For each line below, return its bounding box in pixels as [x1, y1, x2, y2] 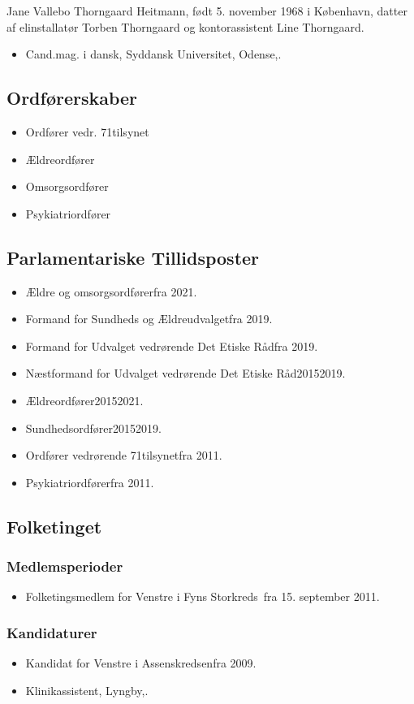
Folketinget [6, 513, 102, 538]
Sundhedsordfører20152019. [25, 419, 162, 436]
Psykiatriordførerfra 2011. [25, 473, 154, 490]
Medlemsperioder [6, 556, 123, 577]
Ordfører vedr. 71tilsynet [25, 123, 149, 140]
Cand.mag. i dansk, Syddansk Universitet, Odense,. [25, 45, 282, 63]
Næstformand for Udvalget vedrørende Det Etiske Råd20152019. [25, 365, 346, 382]
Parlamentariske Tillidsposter [6, 244, 260, 270]
